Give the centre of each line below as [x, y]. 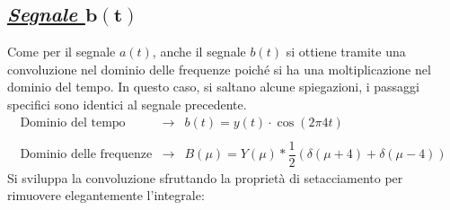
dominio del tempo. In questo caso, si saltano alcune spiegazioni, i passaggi [214, 87]
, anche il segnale [199, 52]
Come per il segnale [62, 52]
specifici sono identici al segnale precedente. [127, 104]
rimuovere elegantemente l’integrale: [106, 195]
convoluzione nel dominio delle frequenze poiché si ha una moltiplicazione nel [219, 69]
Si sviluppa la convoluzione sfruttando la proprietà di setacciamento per [205, 177]
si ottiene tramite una [346, 52]
